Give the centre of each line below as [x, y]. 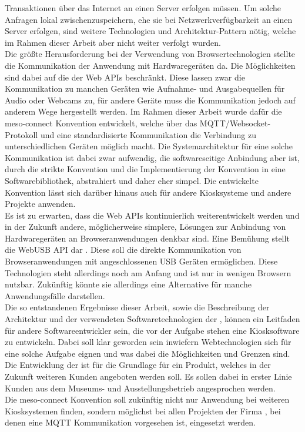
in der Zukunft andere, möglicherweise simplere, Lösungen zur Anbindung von [145, 227]
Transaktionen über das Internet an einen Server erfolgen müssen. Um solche [143, 8]
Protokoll [21, 134]
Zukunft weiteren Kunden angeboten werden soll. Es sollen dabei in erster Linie [148, 376]
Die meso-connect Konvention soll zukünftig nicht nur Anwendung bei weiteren [147, 399]
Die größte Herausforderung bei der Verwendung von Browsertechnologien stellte [150, 54]
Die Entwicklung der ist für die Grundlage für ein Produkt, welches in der [138, 365]
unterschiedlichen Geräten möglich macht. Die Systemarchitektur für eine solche [149, 146]
